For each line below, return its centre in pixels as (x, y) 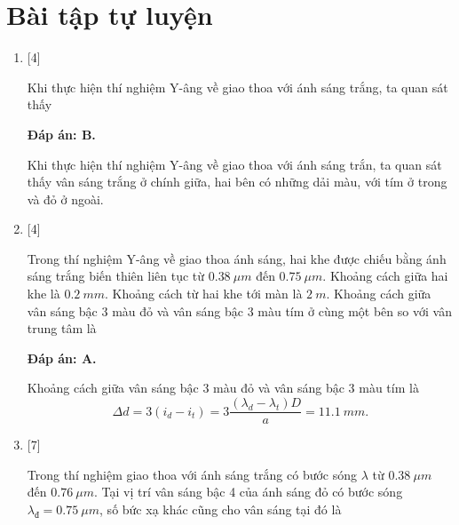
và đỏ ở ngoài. (65, 199)
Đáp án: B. (61, 134)
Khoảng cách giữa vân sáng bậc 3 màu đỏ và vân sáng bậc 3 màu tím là (223, 388)
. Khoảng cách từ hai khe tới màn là (204, 294)
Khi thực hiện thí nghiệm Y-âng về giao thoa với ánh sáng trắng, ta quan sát (237, 87)
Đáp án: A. (62, 358)
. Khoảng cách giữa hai (385, 276)
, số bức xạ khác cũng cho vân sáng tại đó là (221, 509)
